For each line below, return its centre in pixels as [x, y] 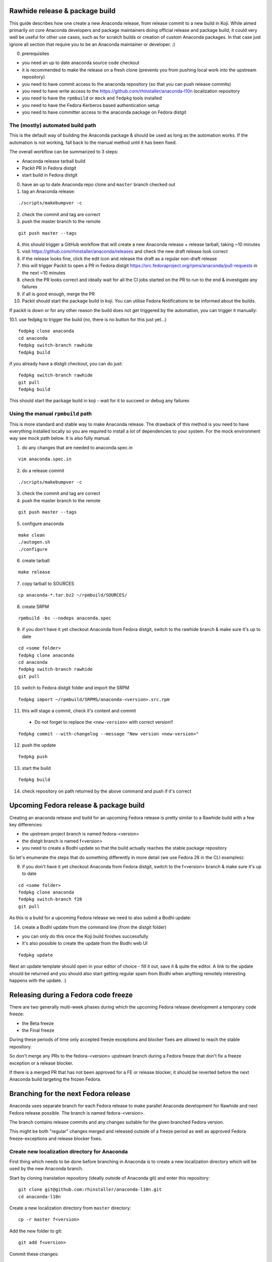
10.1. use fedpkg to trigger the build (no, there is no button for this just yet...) [88, 319]
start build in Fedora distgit [50, 175]
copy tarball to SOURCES [48, 584]
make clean [32, 535]
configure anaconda [43, 523]
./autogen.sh [34, 542]
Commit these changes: [34, 1254]
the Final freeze [38, 1030]
